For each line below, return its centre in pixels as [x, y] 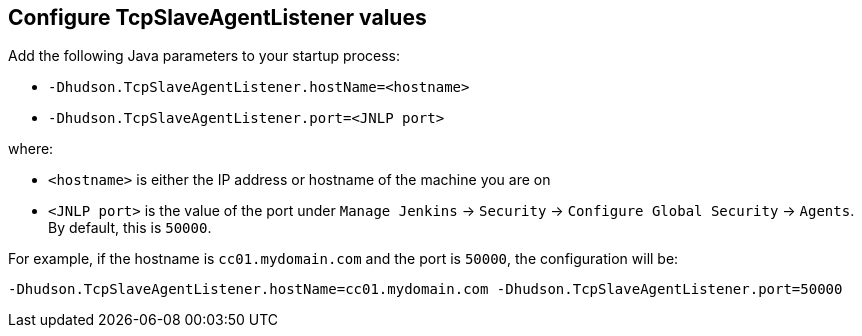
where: [31, 149]
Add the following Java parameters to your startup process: [204, 56]
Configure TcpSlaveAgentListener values [217, 17]
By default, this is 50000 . [130, 228]
